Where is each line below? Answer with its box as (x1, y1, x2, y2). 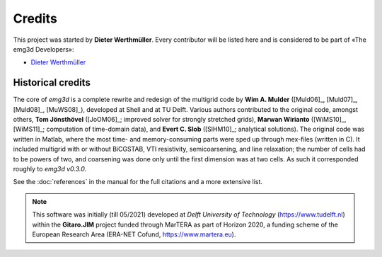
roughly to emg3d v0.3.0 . (13, 164, 87, 173)
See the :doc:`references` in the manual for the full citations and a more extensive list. (13, 178, 263, 186)
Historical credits (13, 76, 91, 88)
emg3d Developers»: (13, 45, 74, 53)
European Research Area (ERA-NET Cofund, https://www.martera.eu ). (32, 230, 236, 239)
